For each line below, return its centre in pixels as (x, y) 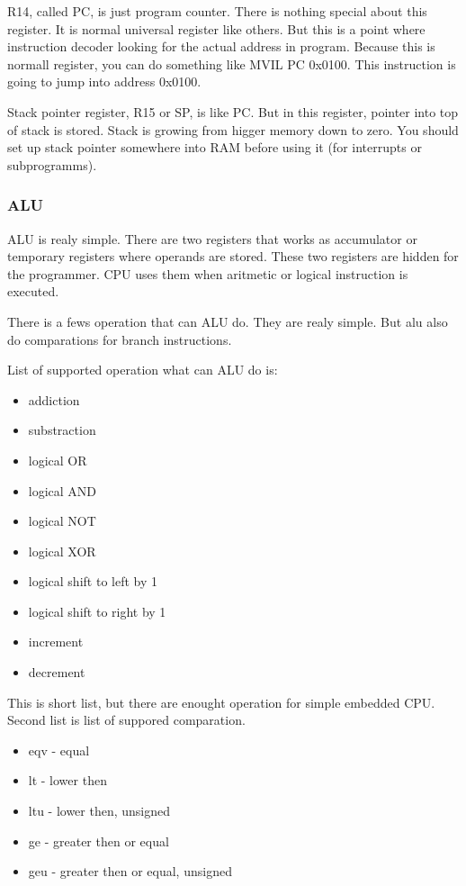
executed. (33, 291)
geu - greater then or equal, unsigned (130, 871)
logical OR (58, 460)
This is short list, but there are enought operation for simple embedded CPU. (221, 702)
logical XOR (62, 551)
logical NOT (62, 521)
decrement (57, 672)
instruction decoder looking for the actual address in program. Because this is (221, 46)
